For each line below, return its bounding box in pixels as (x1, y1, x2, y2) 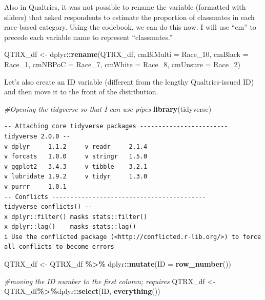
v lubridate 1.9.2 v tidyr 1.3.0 (4, 173, 148, 181)
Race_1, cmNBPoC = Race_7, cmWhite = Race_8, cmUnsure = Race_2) (4, 58, 240, 69)
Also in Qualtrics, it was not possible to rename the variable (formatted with (4, 2, 246, 12)
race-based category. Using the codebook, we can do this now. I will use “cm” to (4, 22, 256, 32)
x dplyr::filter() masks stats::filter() (4, 213, 148, 221)
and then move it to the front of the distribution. (4, 86, 158, 97)
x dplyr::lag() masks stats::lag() (4, 223, 136, 231)
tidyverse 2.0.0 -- (4, 132, 70, 140)
